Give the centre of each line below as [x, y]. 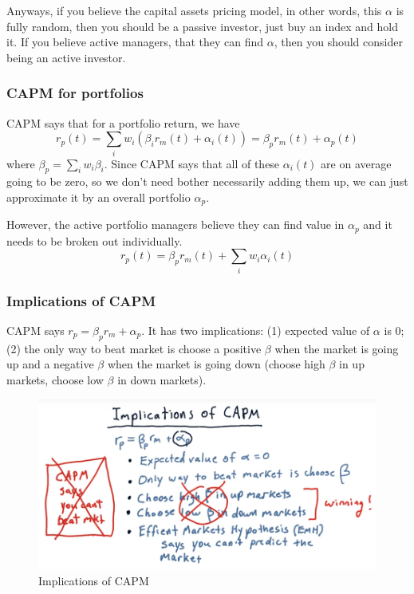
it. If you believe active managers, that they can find [135, 42]
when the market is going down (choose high [216, 364]
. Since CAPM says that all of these [192, 163]
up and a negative [50, 364]
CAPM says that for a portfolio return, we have [123, 122]
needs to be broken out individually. [95, 240]
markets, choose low [55, 379]
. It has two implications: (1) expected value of [256, 330]
